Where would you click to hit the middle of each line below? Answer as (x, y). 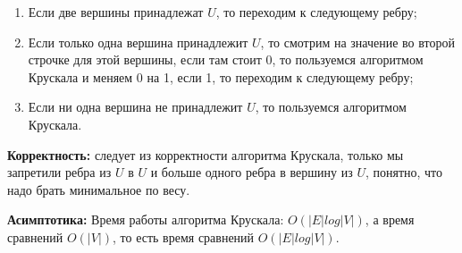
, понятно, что (404, 172)
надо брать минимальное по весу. (99, 189)
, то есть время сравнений (184, 236)
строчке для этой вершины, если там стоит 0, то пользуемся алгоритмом (226, 59)
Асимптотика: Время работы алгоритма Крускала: (146, 219)
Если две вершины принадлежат (116, 12)
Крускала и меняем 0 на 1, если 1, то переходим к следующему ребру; (221, 76)
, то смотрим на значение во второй (357, 42)
